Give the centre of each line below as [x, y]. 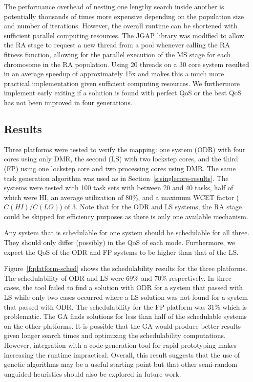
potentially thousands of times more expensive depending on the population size [124, 16]
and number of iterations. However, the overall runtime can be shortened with [121, 26]
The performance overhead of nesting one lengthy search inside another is [114, 6]
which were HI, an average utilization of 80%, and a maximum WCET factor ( [122, 197]
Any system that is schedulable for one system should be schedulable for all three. [127, 233]
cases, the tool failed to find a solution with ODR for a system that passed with [124, 287]
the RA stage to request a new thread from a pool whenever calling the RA [117, 45]
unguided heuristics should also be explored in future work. [93, 373]
